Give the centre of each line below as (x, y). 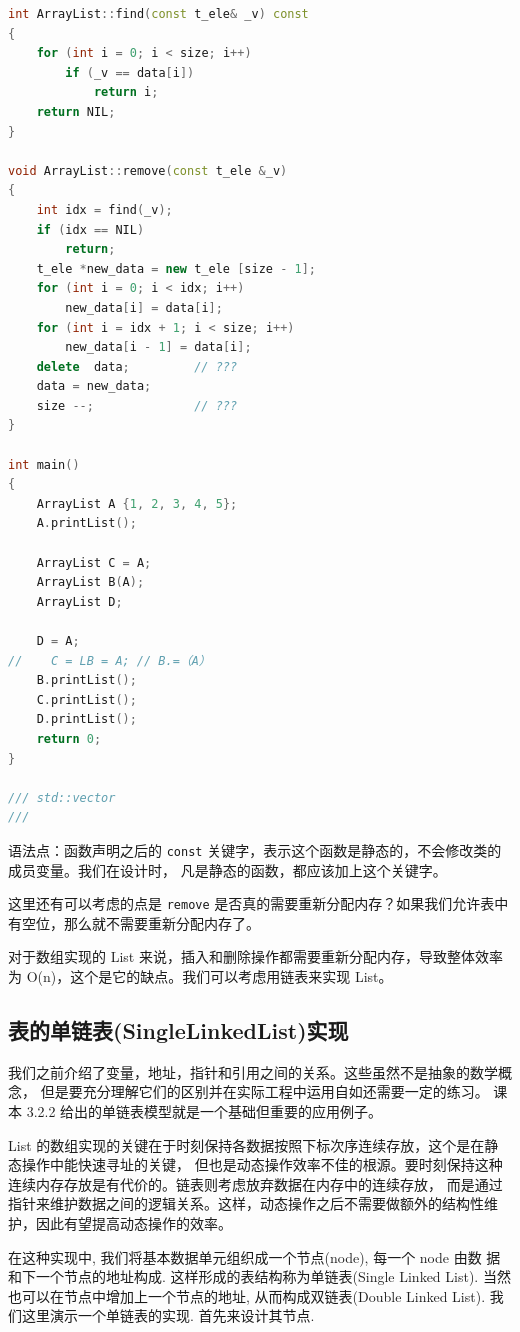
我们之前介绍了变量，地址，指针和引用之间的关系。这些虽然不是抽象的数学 (253, 1071)
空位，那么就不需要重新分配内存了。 (140, 922)
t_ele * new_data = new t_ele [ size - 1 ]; (176, 268)
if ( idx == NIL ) (90, 229)
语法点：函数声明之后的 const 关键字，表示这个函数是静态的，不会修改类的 (255, 849)
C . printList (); (86, 699)
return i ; (126, 92)
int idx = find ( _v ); (104, 209)
